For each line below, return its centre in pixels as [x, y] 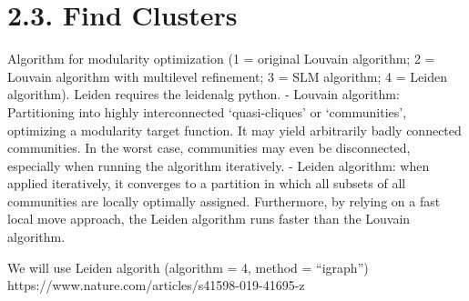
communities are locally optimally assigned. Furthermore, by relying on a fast [224, 201]
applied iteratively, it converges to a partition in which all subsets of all [207, 183]
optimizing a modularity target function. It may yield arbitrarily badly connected [234, 130]
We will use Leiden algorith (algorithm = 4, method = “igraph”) [188, 267]
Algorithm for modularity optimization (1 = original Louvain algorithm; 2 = [221, 59]
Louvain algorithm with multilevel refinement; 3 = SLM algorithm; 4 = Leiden [227, 76]
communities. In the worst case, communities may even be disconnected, [209, 148]
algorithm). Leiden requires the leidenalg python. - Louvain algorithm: [204, 94]
